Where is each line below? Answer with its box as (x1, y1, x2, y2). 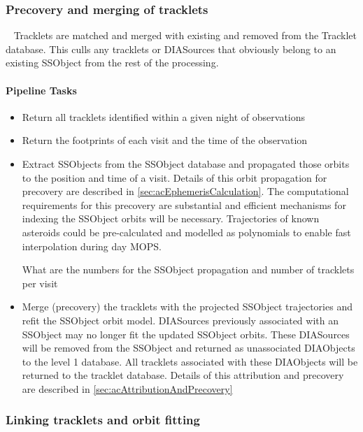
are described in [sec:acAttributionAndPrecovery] (22, 381, 233, 396)
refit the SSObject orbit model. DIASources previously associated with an (22, 312, 339, 327)
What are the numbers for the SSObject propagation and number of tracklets (22, 262, 355, 277)
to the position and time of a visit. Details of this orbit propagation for (22, 170, 327, 185)
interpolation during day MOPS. (22, 238, 162, 253)
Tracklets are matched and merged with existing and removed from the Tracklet (13, 28, 357, 43)
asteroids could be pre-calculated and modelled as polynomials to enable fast (22, 224, 351, 239)
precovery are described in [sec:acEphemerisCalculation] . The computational (22, 184, 349, 199)
